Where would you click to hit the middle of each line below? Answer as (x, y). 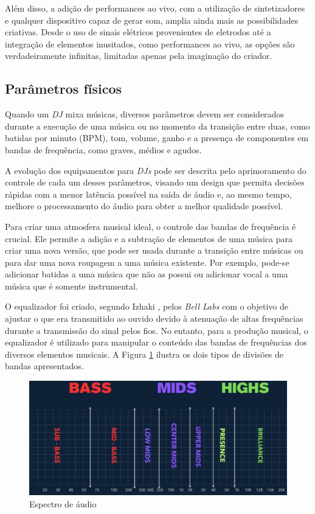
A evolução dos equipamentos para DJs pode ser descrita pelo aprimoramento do (156, 170)
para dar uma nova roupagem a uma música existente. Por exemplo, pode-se (147, 262)
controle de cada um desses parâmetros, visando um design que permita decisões (155, 182)
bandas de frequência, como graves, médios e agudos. (103, 149)
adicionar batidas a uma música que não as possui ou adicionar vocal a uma (147, 274)
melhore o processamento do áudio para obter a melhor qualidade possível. (144, 206)
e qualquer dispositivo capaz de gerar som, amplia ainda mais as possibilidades (152, 20)
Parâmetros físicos (64, 89)
